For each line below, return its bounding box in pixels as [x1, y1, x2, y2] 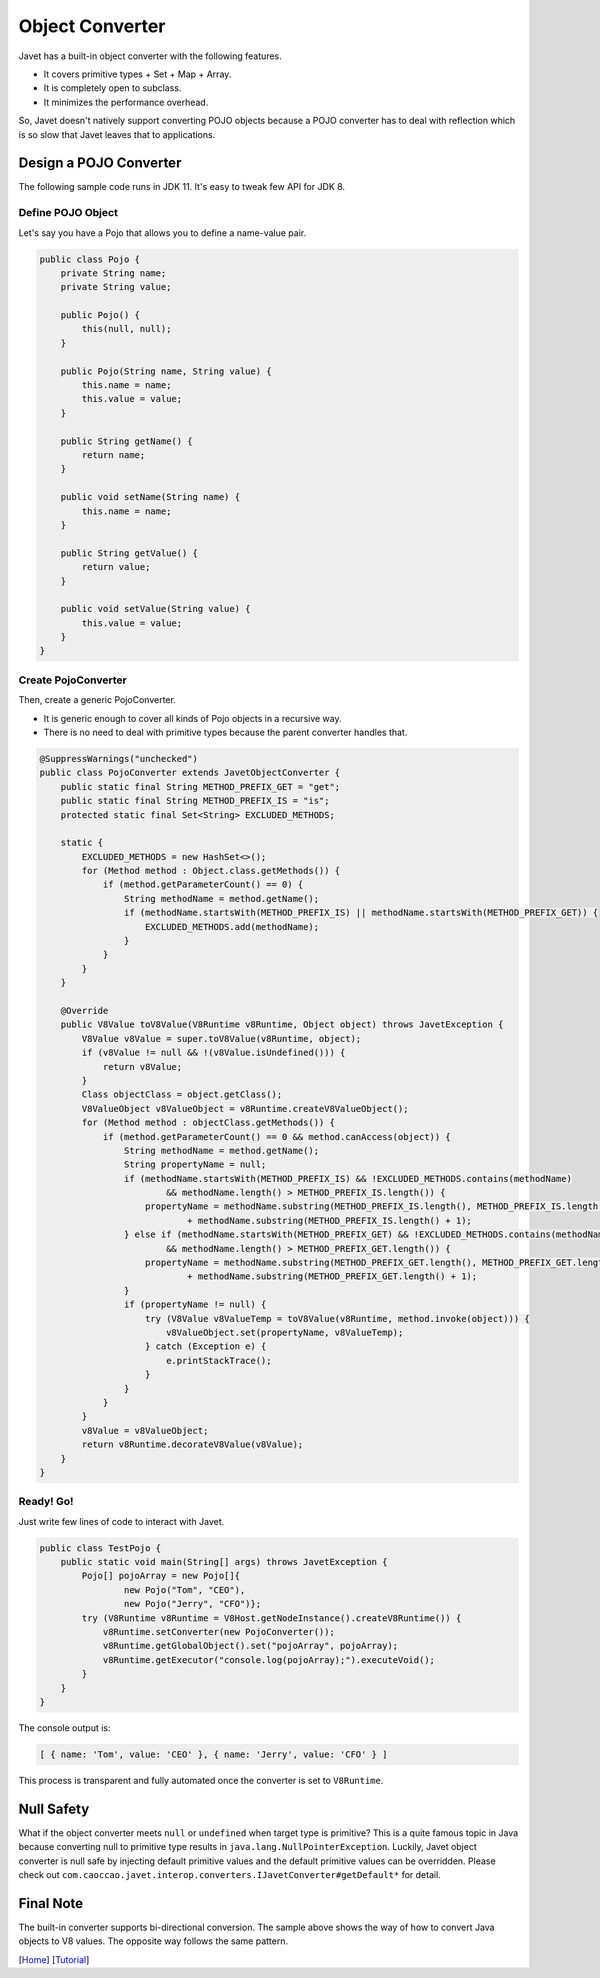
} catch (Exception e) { [145, 1341, 267, 1352]
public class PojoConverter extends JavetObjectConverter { [39, 767, 341, 779]
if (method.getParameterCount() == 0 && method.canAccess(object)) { [102, 1131, 452, 1142]
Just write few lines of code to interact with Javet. [18, 1515, 225, 1527]
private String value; [60, 281, 172, 293]
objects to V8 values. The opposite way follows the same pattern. [18, 1935, 289, 1947]
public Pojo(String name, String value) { [60, 365, 272, 377]
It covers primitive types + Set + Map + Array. [43, 68, 232, 80]
